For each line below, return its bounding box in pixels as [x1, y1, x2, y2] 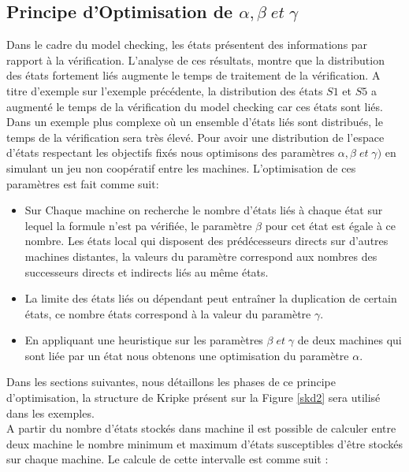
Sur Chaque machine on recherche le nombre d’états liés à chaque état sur [24, 202, 383, 218]
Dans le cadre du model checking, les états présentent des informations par [6, 36, 368, 53]
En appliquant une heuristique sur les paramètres [24, 332, 263, 348]
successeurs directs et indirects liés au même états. [24, 263, 269, 280]
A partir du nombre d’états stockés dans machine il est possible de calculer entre [6, 420, 396, 437]
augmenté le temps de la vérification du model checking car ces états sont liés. [6, 98, 383, 114]
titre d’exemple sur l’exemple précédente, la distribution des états [6, 82, 323, 98]
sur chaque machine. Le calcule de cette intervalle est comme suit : [6, 451, 329, 467]
